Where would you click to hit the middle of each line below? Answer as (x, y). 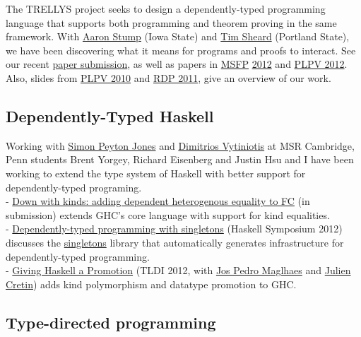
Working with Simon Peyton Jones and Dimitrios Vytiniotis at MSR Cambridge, (180, 145)
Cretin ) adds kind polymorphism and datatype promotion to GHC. (151, 284)
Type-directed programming (111, 322)
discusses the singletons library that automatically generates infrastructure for (175, 242)
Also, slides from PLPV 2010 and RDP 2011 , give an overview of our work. (168, 77)
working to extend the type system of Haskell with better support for (156, 173)
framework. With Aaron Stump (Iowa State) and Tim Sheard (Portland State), (178, 36)
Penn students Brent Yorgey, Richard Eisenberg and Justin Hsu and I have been (180, 159)
